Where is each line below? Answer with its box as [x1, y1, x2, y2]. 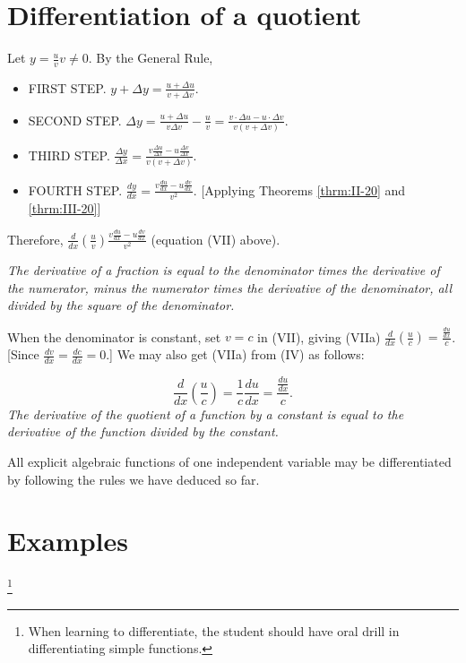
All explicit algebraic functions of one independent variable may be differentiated [7, 452, 452, 471]
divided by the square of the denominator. [7, 296, 235, 314]
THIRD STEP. [28, 145, 110, 164]
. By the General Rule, [88, 48, 213, 67]
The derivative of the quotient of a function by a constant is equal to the [7, 404, 404, 423]
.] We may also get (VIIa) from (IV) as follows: [106, 345, 365, 364]
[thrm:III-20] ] [28, 198, 101, 217]
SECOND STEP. [28, 110, 122, 129]
